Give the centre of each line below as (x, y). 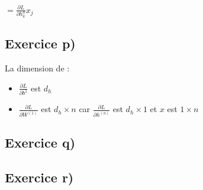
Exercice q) (40, 142)
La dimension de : (37, 68)
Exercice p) (40, 43)
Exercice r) (39, 177)
